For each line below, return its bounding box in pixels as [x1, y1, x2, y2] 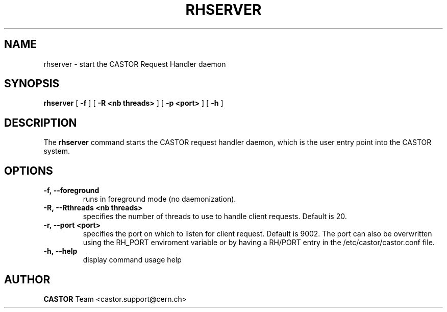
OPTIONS [4, 164, 53, 177]
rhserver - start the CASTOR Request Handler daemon [43, 59, 226, 68]
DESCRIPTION [4, 116, 77, 129]
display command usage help [83, 255, 182, 265]
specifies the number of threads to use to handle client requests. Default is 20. [83, 212, 347, 221]
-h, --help [43, 247, 78, 256]
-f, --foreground [43, 186, 100, 195]
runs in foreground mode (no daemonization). [83, 195, 236, 204]
